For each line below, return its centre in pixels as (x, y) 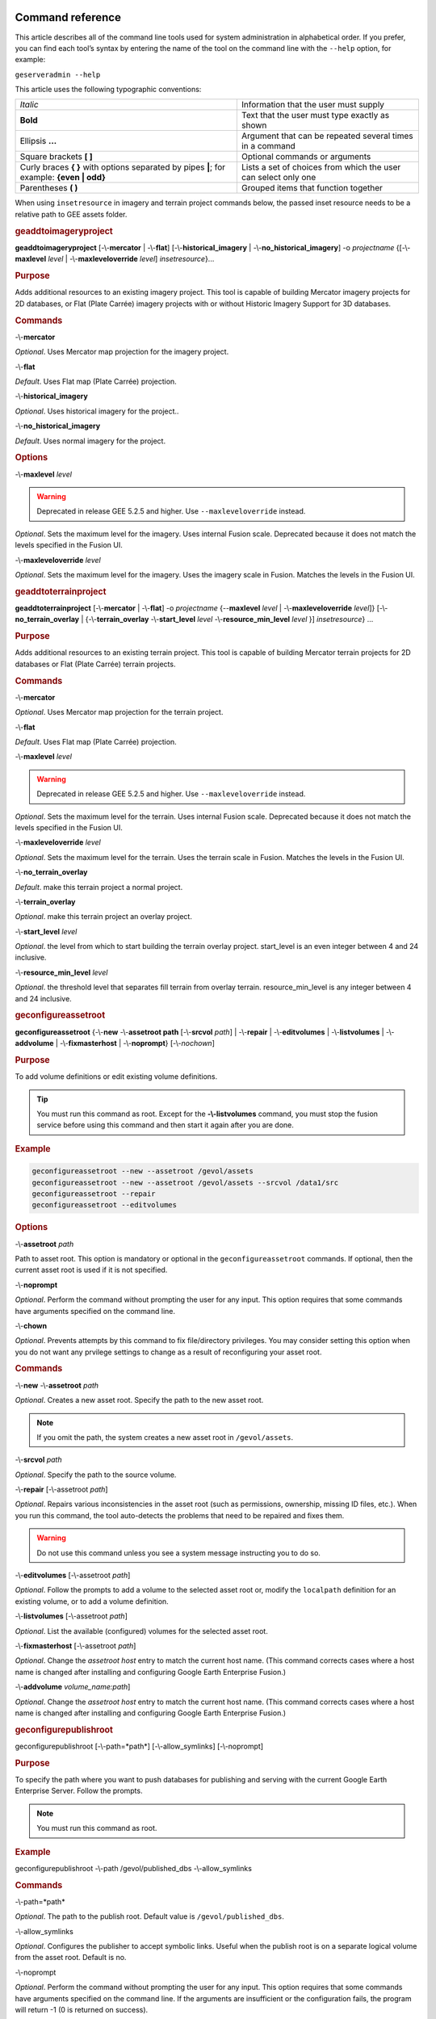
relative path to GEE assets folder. (71, 214)
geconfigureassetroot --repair (94, 1194)
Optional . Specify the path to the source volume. (96, 1475)
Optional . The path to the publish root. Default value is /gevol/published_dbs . (149, 1916)
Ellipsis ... (38, 141)
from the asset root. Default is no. (71, 1958)
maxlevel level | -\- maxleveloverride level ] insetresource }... (115, 259)
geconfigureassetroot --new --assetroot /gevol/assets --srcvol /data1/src (185, 1182)
